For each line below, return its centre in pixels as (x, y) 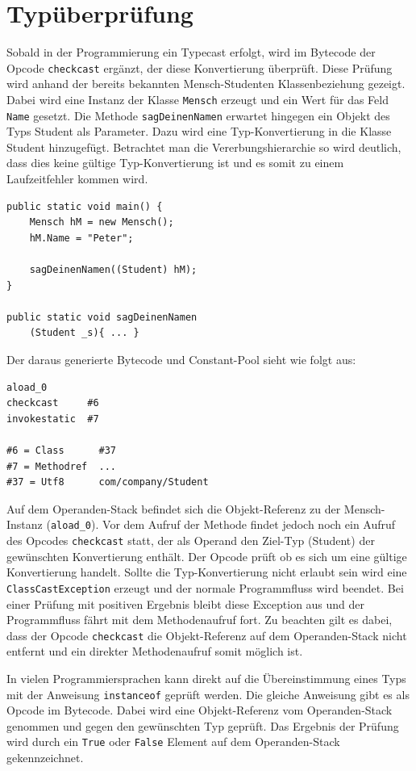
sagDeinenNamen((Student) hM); (113, 270)
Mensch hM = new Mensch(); (102, 222)
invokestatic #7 (53, 419)
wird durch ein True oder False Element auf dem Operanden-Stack (173, 742)
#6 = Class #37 (62, 450)
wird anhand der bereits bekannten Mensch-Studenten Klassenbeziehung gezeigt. (206, 84)
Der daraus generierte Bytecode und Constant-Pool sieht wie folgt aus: (181, 359)
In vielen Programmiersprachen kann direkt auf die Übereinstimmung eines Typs (206, 678)
